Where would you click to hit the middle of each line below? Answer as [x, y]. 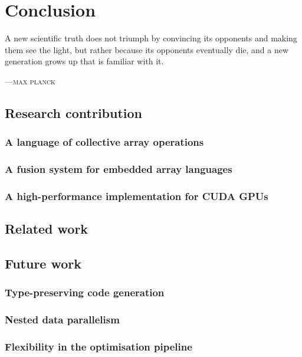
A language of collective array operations [104, 142]
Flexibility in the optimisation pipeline [99, 346]
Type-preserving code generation [85, 292]
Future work [43, 263]
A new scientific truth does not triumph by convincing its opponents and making [151, 38]
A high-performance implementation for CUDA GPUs [137, 196]
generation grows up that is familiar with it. [84, 61]
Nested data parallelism [62, 320]
